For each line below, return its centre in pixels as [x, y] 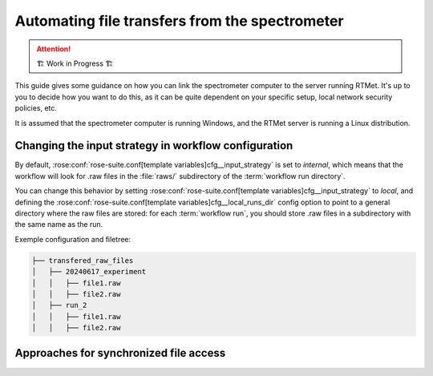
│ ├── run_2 [59, 305]
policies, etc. [36, 108]
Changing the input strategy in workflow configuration [154, 146]
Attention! [54, 49]
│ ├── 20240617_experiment [89, 272]
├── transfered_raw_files [83, 260]
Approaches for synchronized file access [120, 353]
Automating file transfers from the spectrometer [179, 21]
